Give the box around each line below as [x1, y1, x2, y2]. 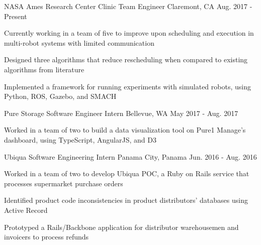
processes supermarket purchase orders [4, 178, 123, 188]
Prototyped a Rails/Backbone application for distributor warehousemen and [4, 221, 239, 232]
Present [4, 11, 27, 21]
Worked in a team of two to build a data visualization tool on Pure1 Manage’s [4, 125, 246, 135]
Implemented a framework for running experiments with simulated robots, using [4, 81, 251, 91]
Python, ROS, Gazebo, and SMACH [4, 91, 117, 101]
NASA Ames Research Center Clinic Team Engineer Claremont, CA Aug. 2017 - [4, 1, 252, 11]
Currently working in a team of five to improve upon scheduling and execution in [4, 28, 254, 38]
